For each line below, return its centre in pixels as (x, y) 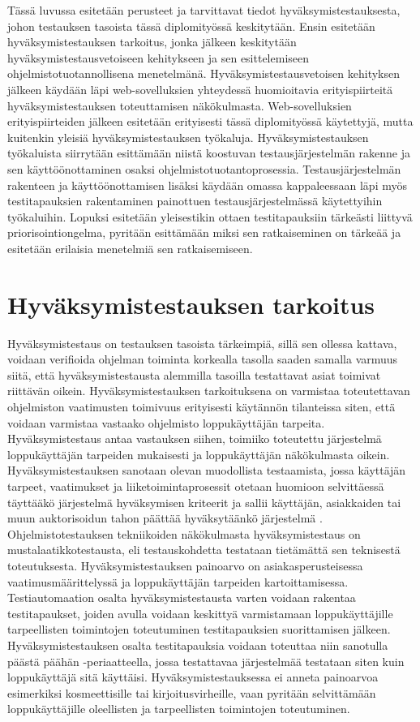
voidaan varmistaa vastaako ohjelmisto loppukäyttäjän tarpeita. (166, 422)
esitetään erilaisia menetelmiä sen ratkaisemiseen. (130, 248)
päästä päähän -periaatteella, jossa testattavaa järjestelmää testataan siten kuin (206, 661)
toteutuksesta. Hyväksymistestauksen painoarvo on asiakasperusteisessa (185, 565)
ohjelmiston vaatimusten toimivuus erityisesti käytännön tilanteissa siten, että (201, 406)
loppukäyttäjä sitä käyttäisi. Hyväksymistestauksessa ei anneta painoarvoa (193, 677)
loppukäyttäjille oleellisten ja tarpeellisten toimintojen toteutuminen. (179, 709)
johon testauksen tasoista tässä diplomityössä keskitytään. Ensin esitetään (191, 26)
